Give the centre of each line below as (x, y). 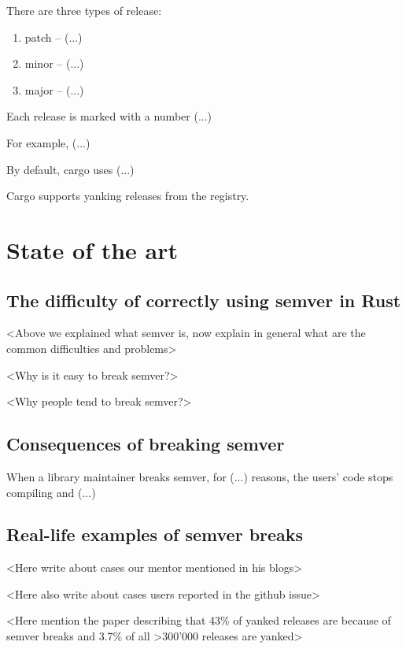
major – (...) (54, 89)
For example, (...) (48, 142)
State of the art (92, 249)
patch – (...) (54, 37)
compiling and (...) (51, 492)
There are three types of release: (84, 10)
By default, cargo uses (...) (70, 169)
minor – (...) (54, 63)
